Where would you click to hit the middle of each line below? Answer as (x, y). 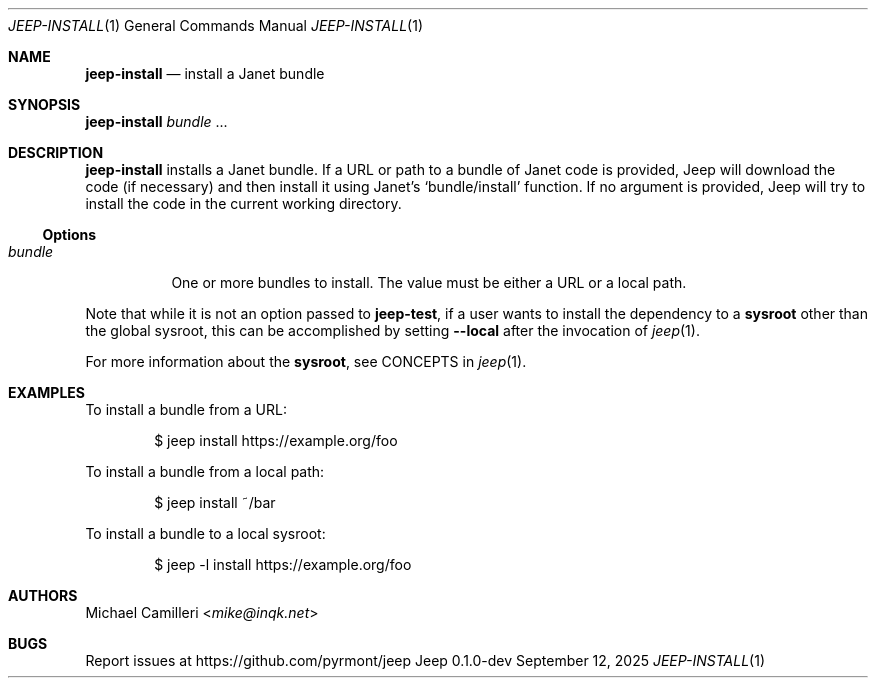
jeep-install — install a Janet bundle (205, 73)
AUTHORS (43, 595)
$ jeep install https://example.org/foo (276, 440)
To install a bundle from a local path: (205, 471)
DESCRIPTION (56, 152)
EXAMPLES (46, 392)
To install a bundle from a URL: (186, 409)
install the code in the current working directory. (243, 203)
